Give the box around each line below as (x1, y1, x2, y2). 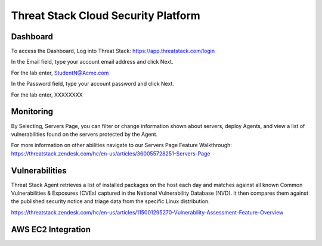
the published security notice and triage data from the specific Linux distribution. (11, 198, 210, 205)
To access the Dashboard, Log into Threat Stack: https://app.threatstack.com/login (11, 48, 215, 55)
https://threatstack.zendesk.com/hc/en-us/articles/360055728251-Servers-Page (11, 150, 211, 157)
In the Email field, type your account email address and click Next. (11, 58, 174, 66)
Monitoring (11, 107, 54, 117)
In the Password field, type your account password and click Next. (11, 80, 174, 88)
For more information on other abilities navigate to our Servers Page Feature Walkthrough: (11, 142, 233, 149)
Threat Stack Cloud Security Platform (11, 9, 201, 22)
